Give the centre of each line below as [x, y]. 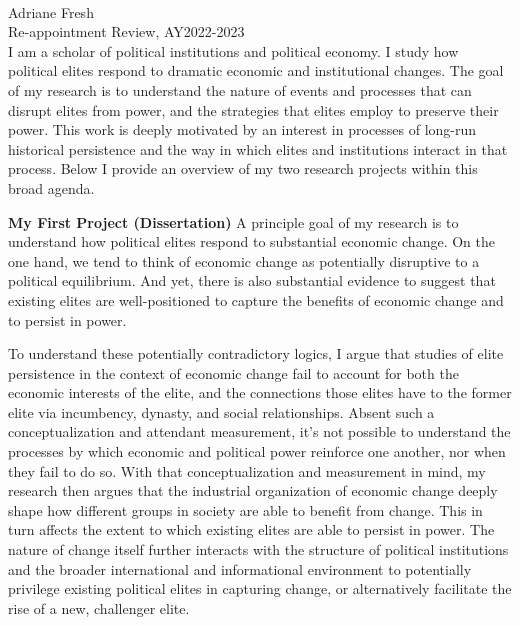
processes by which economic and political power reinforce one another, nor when [257, 451]
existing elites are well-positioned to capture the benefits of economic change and [256, 299]
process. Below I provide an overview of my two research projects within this [243, 168]
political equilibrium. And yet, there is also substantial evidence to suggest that [252, 280]
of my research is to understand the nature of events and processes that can [240, 89]
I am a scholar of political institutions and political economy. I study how [233, 50]
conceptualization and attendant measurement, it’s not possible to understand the [259, 431]
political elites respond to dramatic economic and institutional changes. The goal [256, 70]
